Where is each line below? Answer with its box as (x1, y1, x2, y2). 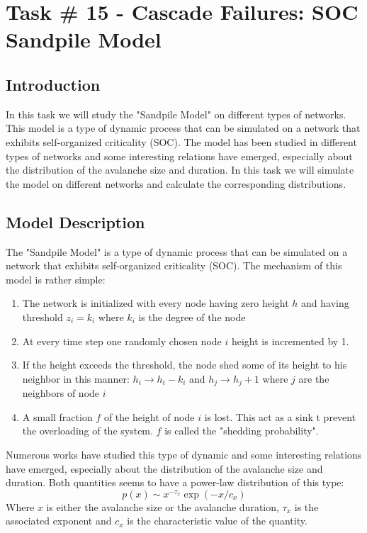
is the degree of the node (138, 309, 246, 324)
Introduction (6, 73, 101, 95)
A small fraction (22, 409, 93, 424)
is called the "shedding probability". (164, 423, 319, 438)
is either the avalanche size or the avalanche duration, (46, 499, 279, 514)
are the (298, 371, 329, 386)
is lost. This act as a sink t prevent (204, 409, 356, 424)
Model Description (6, 211, 145, 232)
